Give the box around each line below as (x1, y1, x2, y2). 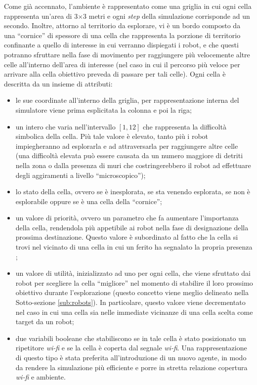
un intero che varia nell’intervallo (15, 121, 116, 131)
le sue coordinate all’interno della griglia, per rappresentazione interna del (15, 95, 239, 105)
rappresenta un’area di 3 (4, 10, 78, 21)
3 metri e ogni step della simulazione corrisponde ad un (83, 10, 250, 21)
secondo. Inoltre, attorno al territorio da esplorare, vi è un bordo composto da (4, 20, 241, 31)
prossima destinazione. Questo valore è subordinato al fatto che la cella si (15, 232, 238, 242)
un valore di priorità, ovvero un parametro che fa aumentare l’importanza (15, 213, 239, 223)
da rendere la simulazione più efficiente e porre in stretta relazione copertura (15, 362, 248, 372)
